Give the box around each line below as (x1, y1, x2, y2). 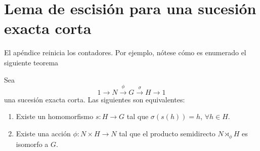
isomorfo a (16, 138, 49, 149)
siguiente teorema (4, 57, 59, 67)
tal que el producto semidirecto (119, 128, 215, 139)
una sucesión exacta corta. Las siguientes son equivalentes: (4, 94, 185, 104)
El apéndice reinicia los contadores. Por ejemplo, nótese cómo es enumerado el (4, 47, 246, 58)
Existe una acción (16, 128, 71, 139)
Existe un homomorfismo (16, 111, 94, 122)
